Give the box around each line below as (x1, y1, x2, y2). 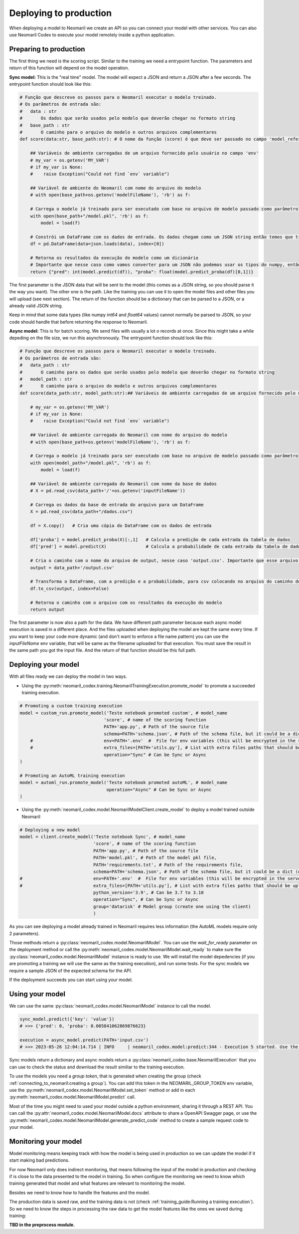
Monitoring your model (9, 1137, 82, 1146)
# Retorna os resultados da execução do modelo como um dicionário (30, 255, 199, 260)
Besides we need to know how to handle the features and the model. (9, 1190, 150, 1196)
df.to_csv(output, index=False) (30, 586, 110, 591)
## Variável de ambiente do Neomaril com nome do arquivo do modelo (30, 185, 201, 191)
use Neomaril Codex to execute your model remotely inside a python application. (9, 31, 175, 37)
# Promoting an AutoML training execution (19, 773, 125, 779)
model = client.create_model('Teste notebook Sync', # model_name (19, 833, 185, 839)
